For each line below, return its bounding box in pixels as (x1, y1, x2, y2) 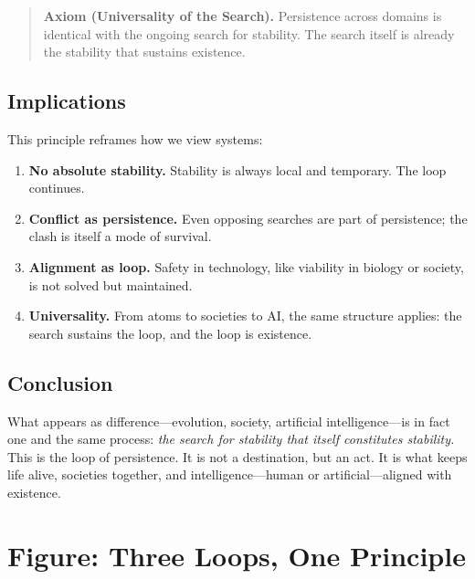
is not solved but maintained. (28, 275, 193, 294)
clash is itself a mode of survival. (28, 226, 212, 246)
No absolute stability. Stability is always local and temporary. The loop (28, 160, 447, 179)
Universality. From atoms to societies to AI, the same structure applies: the (28, 306, 462, 325)
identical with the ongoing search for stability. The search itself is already (43, 24, 455, 43)
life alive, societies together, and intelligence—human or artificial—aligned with (7, 465, 452, 484)
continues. (28, 178, 85, 197)
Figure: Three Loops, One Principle (7, 536, 466, 574)
